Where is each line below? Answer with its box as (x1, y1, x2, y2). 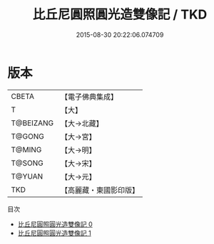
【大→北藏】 (60, 118, 103, 128)
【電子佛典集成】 (60, 92, 118, 102)
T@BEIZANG (11, 118, 54, 128)
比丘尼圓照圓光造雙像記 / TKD (32, 6, 208, 23)
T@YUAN (11, 171, 44, 181)
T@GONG (11, 131, 44, 141)
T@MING (11, 144, 42, 154)
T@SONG (11, 158, 44, 168)
